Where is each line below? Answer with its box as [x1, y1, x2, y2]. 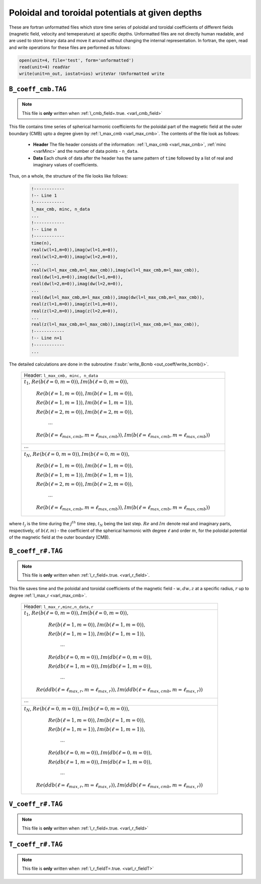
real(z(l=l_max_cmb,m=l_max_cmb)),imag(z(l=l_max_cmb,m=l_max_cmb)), [31, 321, 200, 327]
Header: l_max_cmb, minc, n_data [24, 372, 99, 379]
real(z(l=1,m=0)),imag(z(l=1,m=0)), [31, 301, 118, 307]
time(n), [31, 240, 52, 246]
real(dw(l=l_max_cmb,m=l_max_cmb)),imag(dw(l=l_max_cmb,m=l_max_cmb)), [31, 294, 205, 300]
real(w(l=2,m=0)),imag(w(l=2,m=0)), [31, 254, 118, 259]
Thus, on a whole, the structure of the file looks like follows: [9, 173, 128, 179]
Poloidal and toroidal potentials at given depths [9, 7, 203, 18]
